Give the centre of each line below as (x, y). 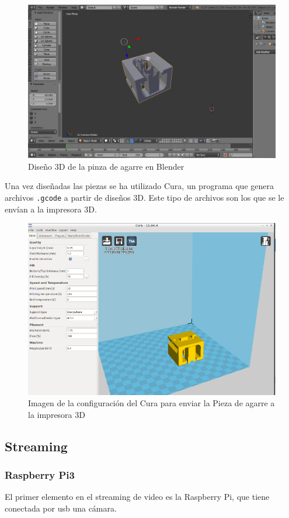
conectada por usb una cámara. (61, 508)
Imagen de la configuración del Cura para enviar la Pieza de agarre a (152, 403)
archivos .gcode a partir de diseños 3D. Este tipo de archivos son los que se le (144, 197)
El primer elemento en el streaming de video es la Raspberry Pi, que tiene (137, 497)
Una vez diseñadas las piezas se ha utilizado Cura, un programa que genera (139, 186)
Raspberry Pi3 (40, 475)
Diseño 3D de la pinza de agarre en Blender (106, 166)
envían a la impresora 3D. (51, 209)
